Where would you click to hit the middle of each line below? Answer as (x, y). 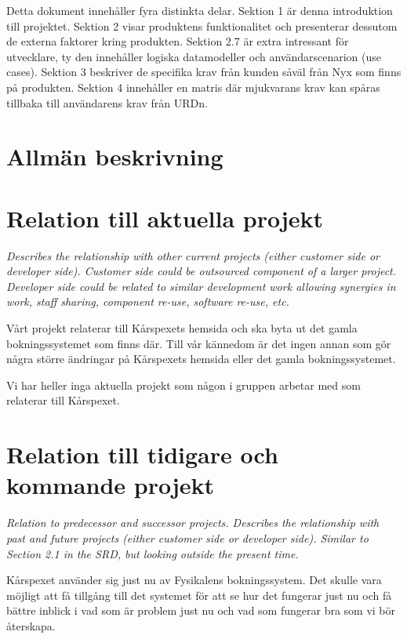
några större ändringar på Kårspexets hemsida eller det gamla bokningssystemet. (201, 359)
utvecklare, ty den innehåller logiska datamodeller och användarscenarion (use (194, 56)
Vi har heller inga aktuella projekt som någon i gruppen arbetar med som (184, 385)
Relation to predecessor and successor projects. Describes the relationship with (193, 523)
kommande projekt (111, 485)
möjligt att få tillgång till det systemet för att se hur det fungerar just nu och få (199, 595)
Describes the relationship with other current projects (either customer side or (193, 255)
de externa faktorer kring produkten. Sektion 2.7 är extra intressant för (178, 41)
